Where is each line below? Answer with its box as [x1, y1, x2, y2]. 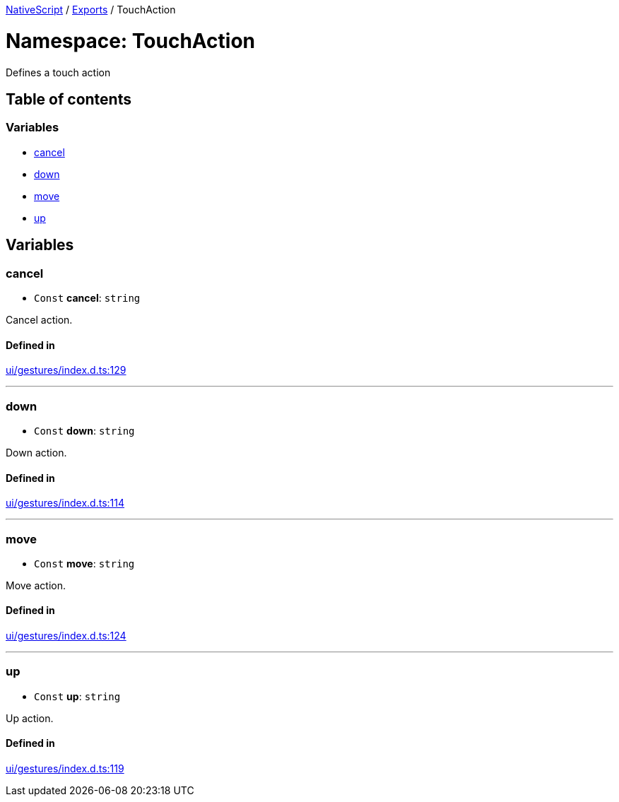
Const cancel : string [34, 291, 141, 304]
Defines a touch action [6, 66, 111, 78]
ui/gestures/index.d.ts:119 [6, 762, 124, 775]
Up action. [6, 712, 54, 724]
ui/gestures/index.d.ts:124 [6, 630, 126, 642]
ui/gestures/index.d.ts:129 [6, 364, 126, 377]
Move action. [6, 579, 66, 591]
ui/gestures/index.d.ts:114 [6, 497, 125, 509]
